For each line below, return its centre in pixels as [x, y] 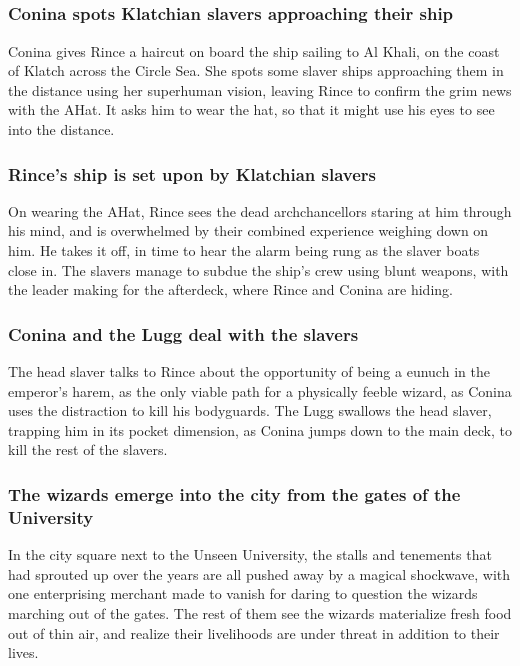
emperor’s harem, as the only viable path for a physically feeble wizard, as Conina [260, 390]
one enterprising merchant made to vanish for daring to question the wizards [243, 593]
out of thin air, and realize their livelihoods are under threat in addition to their [254, 632]
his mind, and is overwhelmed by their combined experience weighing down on [248, 230]
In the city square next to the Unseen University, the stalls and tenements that [250, 554]
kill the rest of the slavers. [88, 449]
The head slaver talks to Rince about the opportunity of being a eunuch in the [249, 371]
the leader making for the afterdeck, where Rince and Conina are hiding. [230, 289]
